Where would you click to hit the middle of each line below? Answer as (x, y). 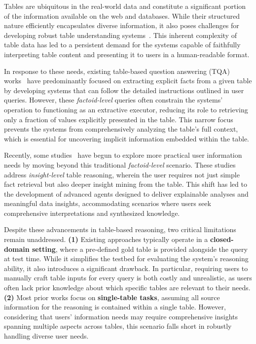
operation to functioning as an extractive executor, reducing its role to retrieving (126, 109)
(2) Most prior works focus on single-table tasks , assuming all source (112, 297)
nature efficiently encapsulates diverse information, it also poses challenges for (122, 25)
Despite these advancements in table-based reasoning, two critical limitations (120, 229)
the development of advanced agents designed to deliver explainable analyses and (126, 193)
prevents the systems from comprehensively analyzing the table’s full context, (121, 129)
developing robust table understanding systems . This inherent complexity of (120, 35)
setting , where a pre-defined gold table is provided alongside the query (140, 249)
